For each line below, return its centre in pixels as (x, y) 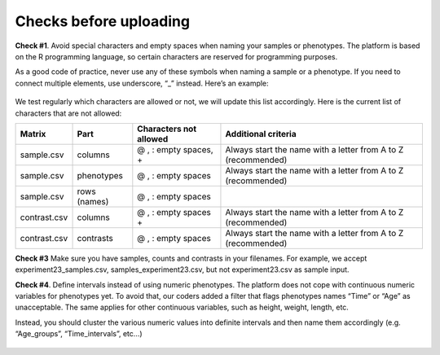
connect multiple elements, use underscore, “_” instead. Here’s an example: (142, 83)
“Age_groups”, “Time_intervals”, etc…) (79, 334)
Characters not (167, 129)
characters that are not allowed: (68, 113)
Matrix (33, 134)
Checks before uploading (103, 21)
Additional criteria (261, 134)
